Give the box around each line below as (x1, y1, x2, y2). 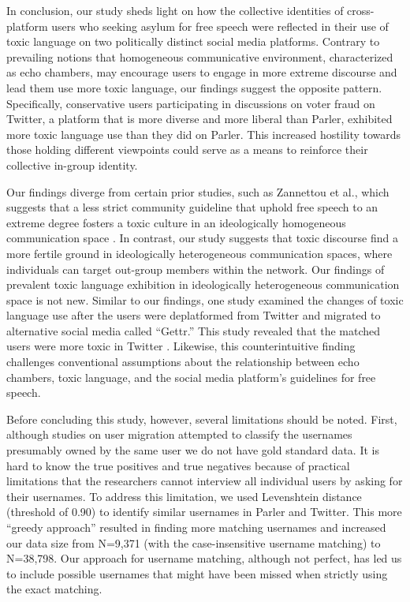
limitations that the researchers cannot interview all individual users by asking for (6, 473, 403, 489)
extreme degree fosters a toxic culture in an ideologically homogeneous (6, 214, 346, 230)
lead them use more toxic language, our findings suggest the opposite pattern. (6, 79, 382, 95)
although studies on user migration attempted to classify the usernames (6, 426, 352, 443)
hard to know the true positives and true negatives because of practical (6, 457, 350, 473)
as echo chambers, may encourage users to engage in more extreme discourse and (6, 64, 397, 80)
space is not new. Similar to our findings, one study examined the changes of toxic (6, 291, 404, 308)
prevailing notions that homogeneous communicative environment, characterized (6, 48, 393, 65)
